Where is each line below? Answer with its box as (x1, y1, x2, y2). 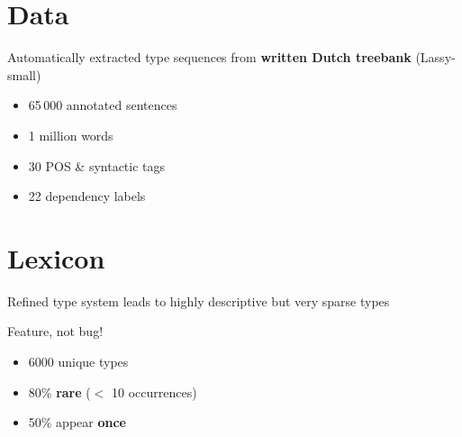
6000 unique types (28, 352, 129, 370)
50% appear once (28, 413, 126, 432)
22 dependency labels (28, 187, 146, 205)
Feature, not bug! (7, 322, 104, 341)
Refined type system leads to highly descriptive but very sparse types (7, 291, 390, 310)
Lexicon (7, 239, 105, 276)
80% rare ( (28, 382, 91, 401)
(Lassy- (415, 48, 456, 67)
